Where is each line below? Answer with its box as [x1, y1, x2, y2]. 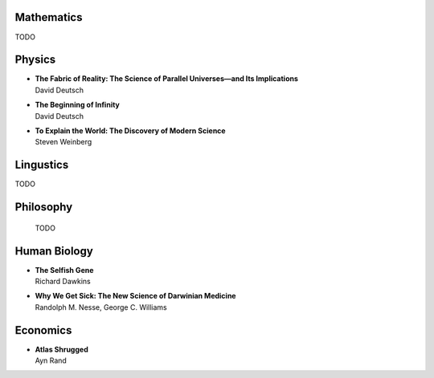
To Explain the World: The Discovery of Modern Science [35, 125, 226, 136]
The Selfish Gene [35, 265, 94, 274]
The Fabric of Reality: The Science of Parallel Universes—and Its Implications [35, 74, 299, 83]
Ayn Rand [35, 356, 68, 365]
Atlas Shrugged [35, 344, 88, 354]
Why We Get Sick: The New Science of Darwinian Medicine [35, 291, 236, 301]
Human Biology [14, 244, 94, 258]
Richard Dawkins [35, 276, 92, 286]
